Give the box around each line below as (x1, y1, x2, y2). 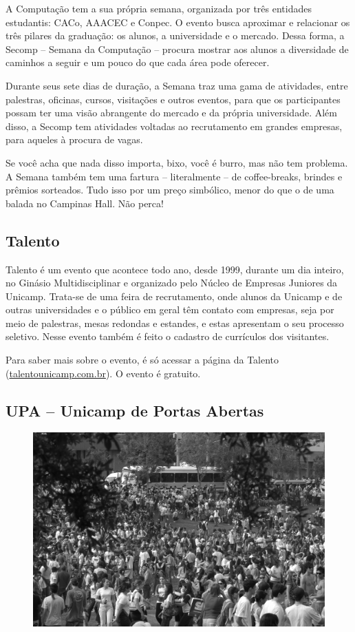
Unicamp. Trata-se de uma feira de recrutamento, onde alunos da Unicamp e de (6, 288, 343, 303)
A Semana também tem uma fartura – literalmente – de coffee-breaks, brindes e (6, 169, 343, 183)
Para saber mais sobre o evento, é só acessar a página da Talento (6, 352, 279, 367)
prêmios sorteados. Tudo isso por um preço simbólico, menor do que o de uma (6, 182, 334, 197)
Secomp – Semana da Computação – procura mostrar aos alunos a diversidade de (6, 41, 349, 56)
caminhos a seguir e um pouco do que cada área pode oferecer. (6, 55, 270, 70)
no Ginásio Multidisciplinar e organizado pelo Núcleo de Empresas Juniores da (6, 275, 338, 290)
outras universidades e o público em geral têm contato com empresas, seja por (6, 302, 334, 317)
